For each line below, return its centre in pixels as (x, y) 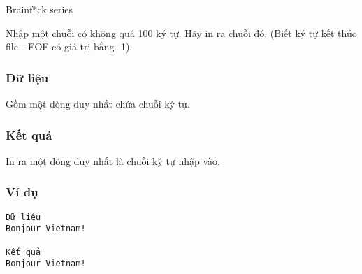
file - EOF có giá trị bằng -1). (69, 46)
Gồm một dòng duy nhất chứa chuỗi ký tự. (98, 103)
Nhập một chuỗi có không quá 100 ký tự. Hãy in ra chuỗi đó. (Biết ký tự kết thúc (181, 33)
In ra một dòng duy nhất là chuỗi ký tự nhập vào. (113, 160)
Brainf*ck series (39, 9)
